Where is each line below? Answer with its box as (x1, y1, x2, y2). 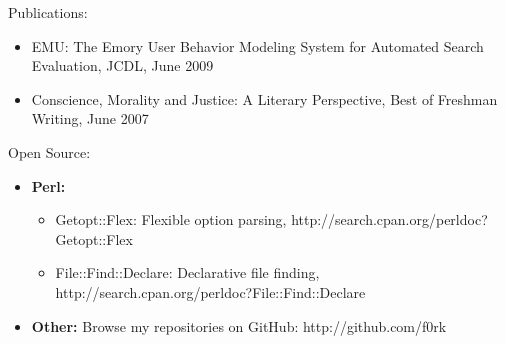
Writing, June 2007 (31, 108, 149, 129)
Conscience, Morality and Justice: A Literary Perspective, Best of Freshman (31, 88, 498, 109)
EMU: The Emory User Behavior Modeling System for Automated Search (31, 35, 484, 56)
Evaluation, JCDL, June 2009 (31, 55, 214, 76)
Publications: (8, 2, 88, 22)
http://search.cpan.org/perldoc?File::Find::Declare (55, 281, 366, 302)
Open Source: (8, 141, 91, 162)
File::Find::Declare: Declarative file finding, (55, 262, 320, 283)
